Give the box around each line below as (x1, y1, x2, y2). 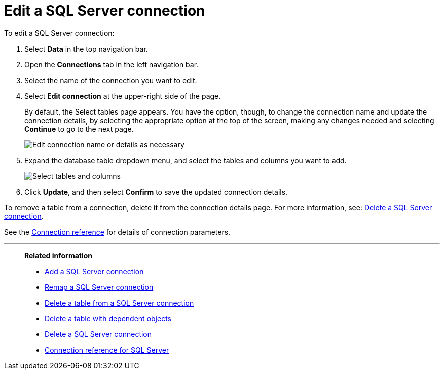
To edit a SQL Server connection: (4, 28, 115, 38)
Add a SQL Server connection (45, 267, 144, 276)
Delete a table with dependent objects (45, 314, 171, 323)
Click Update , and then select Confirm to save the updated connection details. (24, 187, 288, 196)
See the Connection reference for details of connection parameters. (4, 227, 231, 236)
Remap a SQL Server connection (45, 282, 154, 291)
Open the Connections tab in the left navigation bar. (24, 60, 199, 69)
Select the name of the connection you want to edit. (24, 76, 197, 85)
